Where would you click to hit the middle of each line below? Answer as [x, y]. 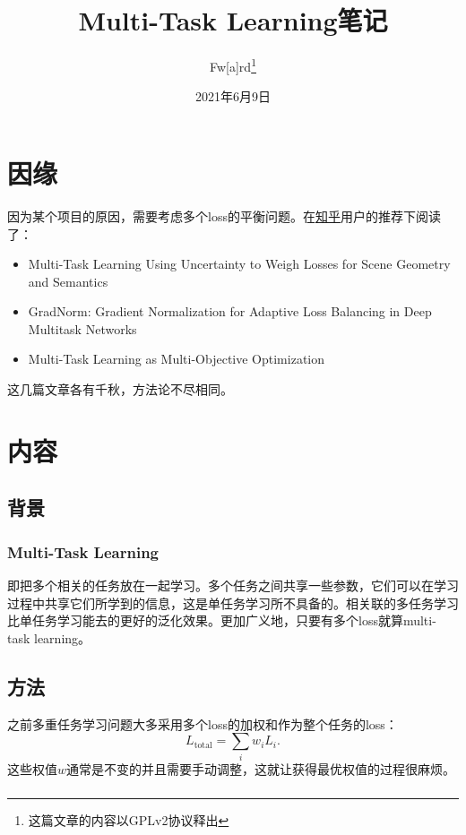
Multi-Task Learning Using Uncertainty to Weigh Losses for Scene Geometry [239, 264]
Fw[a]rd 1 [233, 65]
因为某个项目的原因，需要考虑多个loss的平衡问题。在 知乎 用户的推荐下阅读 [224, 215]
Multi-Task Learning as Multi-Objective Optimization [176, 359]
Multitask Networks [82, 328]
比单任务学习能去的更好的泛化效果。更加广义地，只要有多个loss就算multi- [222, 620]
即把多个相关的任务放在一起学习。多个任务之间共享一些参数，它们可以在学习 [233, 585]
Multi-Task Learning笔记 [233, 20]
